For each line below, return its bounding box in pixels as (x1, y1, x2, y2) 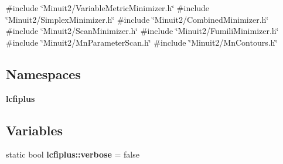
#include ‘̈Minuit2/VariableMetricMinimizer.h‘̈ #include (6, 2, 210, 13)
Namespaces (6, 64, 81, 83)
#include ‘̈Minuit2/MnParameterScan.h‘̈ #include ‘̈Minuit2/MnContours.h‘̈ (6, 36, 278, 48)
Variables (6, 121, 63, 139)
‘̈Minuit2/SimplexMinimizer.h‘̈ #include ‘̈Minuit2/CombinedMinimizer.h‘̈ (6, 13, 269, 25)
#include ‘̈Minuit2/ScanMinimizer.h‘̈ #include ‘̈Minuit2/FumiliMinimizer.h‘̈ (6, 25, 279, 37)
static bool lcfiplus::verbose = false (6, 148, 139, 160)
